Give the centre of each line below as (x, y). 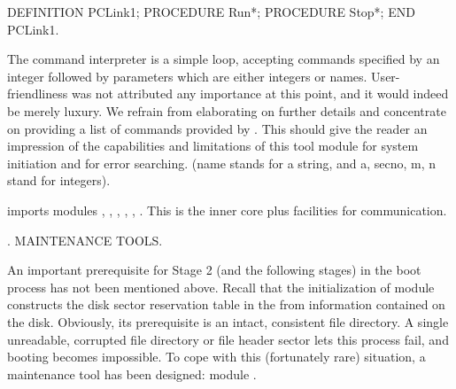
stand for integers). (59, 180)
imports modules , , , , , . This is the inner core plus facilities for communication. (227, 210)
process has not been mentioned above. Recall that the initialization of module (221, 287)
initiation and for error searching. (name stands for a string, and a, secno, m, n (222, 163)
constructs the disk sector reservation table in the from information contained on (226, 304)
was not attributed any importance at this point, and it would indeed (260, 93)
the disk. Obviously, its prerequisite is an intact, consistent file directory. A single (228, 321)
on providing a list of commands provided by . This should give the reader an (217, 128)
